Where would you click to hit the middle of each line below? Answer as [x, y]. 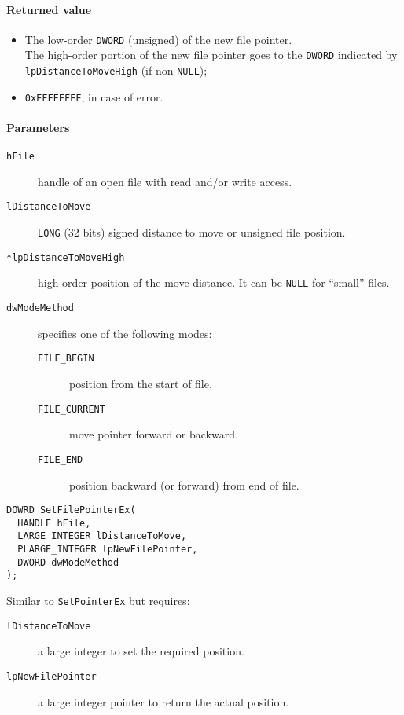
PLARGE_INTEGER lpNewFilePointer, [108, 550]
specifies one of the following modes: [125, 333]
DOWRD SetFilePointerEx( [71, 510]
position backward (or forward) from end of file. [184, 484]
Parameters [38, 128]
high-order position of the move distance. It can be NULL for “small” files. [214, 282]
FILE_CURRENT [72, 409]
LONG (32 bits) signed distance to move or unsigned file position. [192, 232]
